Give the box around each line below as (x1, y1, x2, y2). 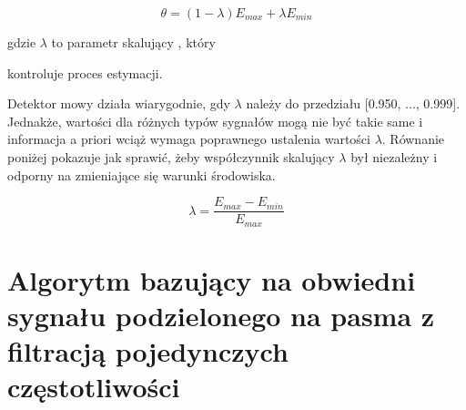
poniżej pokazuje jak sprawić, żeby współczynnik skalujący (7, 147, 335, 166)
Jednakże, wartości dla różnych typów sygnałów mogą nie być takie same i (7, 111, 423, 130)
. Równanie (381, 129, 445, 149)
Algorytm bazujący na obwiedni (7, 261, 416, 298)
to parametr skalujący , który (51, 33, 216, 51)
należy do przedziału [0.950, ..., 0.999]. (246, 94, 461, 113)
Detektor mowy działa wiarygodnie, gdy (7, 94, 230, 113)
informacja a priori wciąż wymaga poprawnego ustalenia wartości (7, 129, 370, 149)
